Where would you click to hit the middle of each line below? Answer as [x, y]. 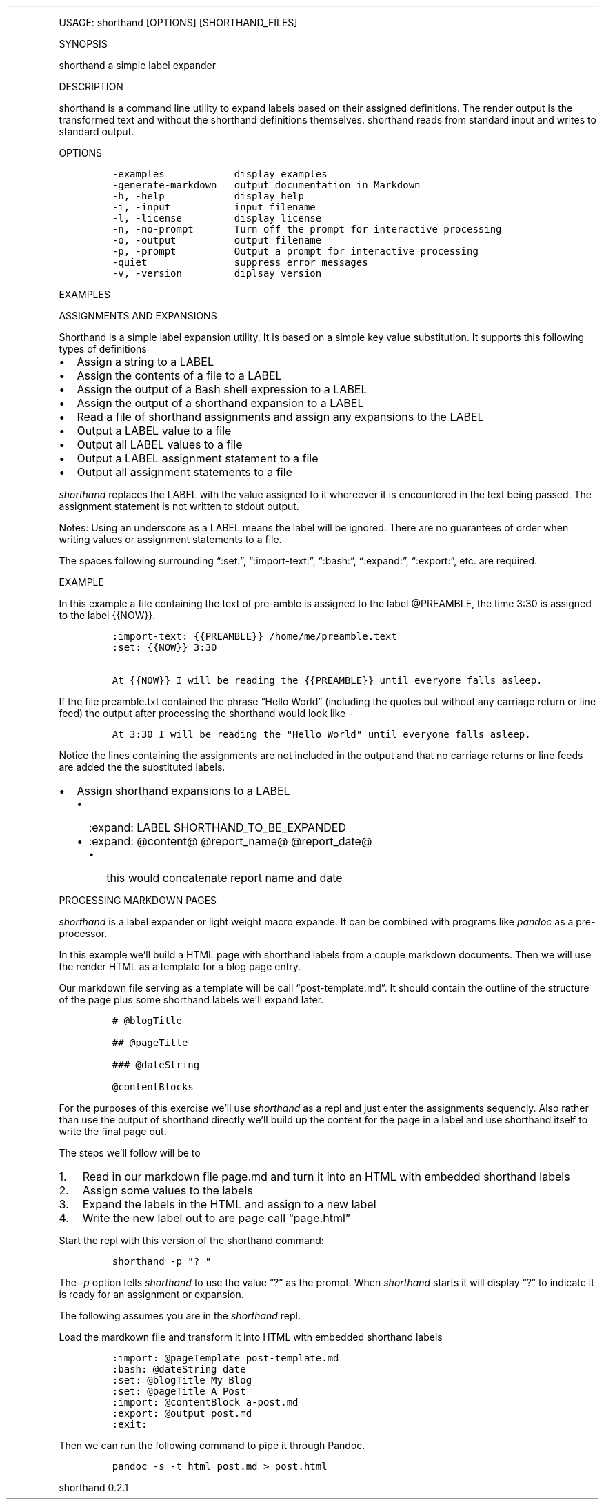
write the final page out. [113, 1131]
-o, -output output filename [217, 240]
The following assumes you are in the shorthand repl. [180, 1316]
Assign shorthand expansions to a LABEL [183, 791]
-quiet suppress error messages [240, 262]
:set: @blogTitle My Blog [182, 1380]
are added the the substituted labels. [142, 767]
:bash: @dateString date [179, 1369]
